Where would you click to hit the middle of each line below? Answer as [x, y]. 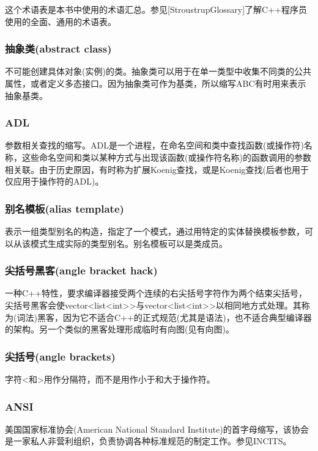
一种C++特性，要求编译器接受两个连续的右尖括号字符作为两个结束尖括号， [156, 293]
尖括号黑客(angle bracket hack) [81, 270]
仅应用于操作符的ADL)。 [54, 181]
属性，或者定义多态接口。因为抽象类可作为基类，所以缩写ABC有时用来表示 [156, 83]
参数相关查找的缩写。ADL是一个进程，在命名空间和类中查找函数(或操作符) [154, 145]
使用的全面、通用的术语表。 [61, 21]
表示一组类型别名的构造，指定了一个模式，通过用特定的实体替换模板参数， [155, 231]
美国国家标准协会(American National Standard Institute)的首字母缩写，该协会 [157, 429]
